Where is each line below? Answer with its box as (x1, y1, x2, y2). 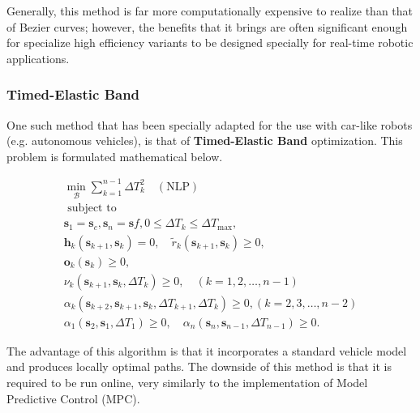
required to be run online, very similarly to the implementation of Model (6, 373, 368, 390)
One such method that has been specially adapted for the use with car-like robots (6, 116, 413, 133)
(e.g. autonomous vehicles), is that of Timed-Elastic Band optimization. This (6, 132, 403, 149)
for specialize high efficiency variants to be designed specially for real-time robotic (6, 34, 414, 51)
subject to (67, 202, 117, 215)
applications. (6, 49, 70, 66)
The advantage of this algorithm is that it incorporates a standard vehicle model (6, 342, 407, 359)
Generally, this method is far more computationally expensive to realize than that (6, 2, 414, 19)
